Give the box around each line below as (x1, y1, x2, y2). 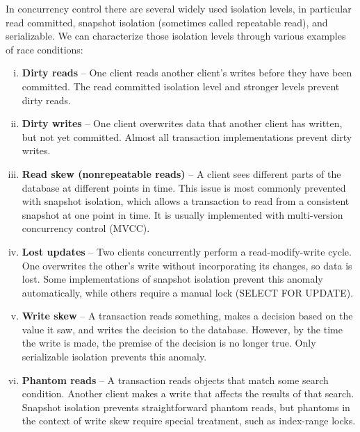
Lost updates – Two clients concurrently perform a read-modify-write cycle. (22, 244, 352, 258)
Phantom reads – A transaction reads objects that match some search (22, 372, 329, 387)
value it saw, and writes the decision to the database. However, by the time (22, 322, 343, 336)
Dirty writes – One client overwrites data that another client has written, (22, 116, 343, 131)
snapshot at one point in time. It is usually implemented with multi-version (22, 207, 343, 222)
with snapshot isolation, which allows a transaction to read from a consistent (22, 194, 350, 208)
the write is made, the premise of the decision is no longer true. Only (22, 335, 316, 350)
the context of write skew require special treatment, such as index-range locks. (22, 413, 356, 428)
